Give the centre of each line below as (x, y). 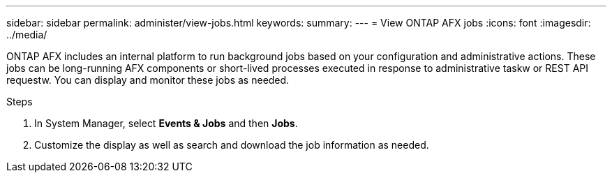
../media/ (27, 35)
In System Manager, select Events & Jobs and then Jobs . (166, 123)
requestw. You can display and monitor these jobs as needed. (148, 80)
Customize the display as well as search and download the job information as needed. (232, 145)
